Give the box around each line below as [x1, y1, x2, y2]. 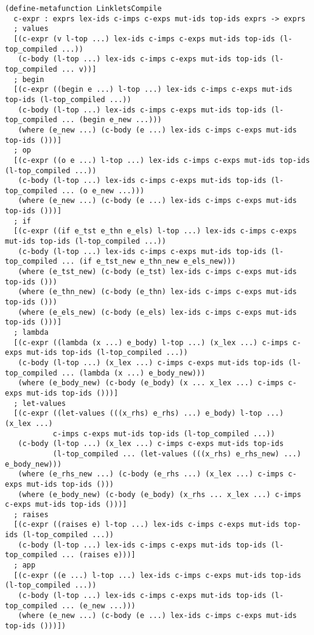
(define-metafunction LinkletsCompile [5, 4, 162, 13]
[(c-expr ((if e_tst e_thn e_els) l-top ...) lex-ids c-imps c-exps [13, 227, 297, 236]
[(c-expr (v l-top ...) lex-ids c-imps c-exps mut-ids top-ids [13, 34, 275, 43]
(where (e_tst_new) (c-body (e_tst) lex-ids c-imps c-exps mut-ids [18, 267, 297, 276]
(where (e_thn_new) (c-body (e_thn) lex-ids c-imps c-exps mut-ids [18, 287, 297, 297]
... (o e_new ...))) [61, 186, 145, 195]
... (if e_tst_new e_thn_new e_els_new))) [61, 257, 236, 266]
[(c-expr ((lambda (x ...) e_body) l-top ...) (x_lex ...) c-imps [13, 338, 288, 347]
